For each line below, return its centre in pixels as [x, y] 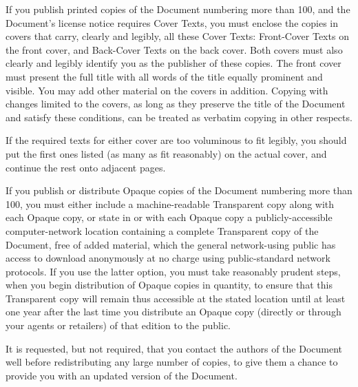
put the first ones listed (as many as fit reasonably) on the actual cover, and [166, 153]
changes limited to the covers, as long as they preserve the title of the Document [176, 104]
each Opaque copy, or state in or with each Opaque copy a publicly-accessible [169, 217]
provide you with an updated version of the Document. [122, 375]
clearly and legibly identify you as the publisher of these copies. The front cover [173, 63]
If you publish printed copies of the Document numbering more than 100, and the [178, 9]
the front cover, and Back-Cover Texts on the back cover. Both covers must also [174, 49]
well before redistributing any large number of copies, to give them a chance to [172, 362]
